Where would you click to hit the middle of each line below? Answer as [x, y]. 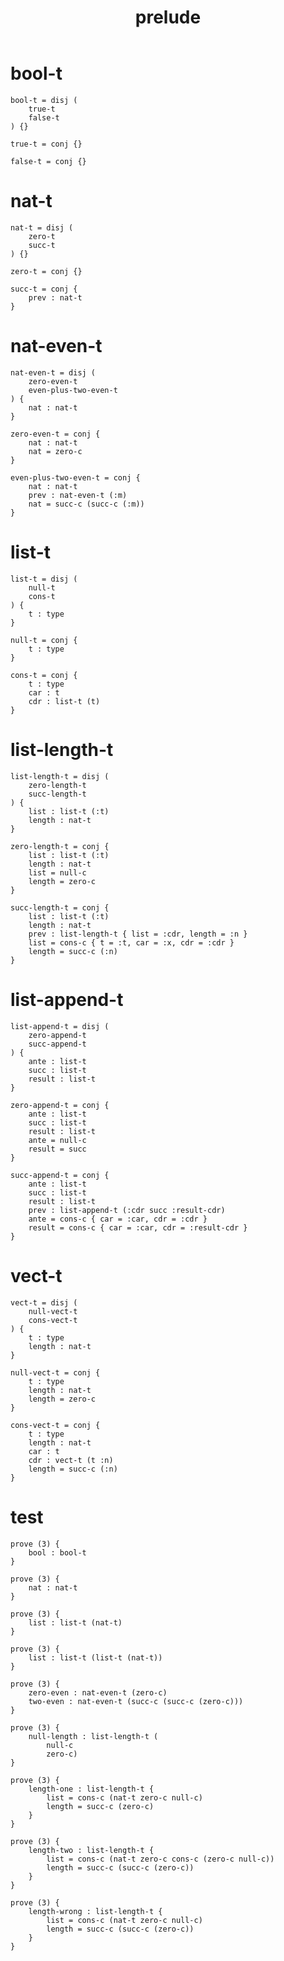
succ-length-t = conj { [60, 907]
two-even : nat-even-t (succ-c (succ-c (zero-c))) [136, 1701]
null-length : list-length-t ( [93, 1736]
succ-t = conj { [44, 289]
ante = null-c [57, 1140]
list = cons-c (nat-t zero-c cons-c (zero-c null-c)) [160, 1859]
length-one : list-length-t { [91, 1789]
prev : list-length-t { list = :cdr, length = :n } [138, 934]
